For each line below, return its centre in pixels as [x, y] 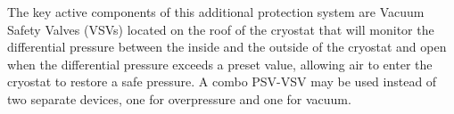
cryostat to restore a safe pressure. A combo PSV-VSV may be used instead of [222, 81]
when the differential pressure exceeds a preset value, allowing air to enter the [220, 64]
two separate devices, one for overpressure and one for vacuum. [179, 98]
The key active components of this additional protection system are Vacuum [216, 12]
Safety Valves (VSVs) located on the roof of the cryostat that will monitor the [221, 29]
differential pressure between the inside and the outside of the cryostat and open [227, 47]
